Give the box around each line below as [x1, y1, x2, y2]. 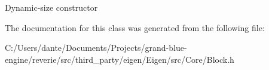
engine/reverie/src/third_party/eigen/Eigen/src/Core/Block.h [5, 53, 234, 65]
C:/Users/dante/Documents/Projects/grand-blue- [5, 41, 187, 54]
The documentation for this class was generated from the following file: [5, 21, 265, 34]
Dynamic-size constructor [5, 1, 98, 13]
